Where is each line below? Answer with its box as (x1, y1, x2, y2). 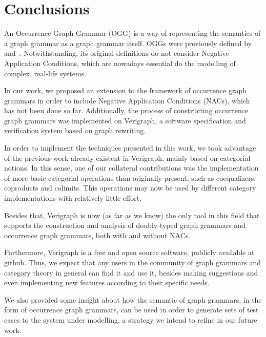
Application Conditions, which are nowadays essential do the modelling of (4, 57, 236, 68)
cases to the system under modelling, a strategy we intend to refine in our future (4, 314, 257, 325)
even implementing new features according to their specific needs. (4, 277, 210, 288)
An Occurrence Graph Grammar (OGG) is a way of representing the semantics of (4, 28, 261, 38)
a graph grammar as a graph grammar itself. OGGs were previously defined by (4, 37, 252, 48)
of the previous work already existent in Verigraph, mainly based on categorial (4, 152, 251, 163)
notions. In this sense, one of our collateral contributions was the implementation (4, 162, 259, 173)
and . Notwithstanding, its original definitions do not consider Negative (4, 48, 229, 58)
